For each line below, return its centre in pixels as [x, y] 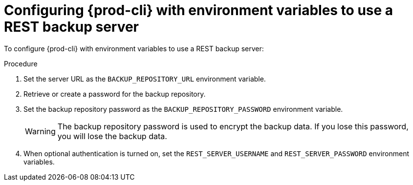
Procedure [21, 63]
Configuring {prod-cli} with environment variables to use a [199, 10]
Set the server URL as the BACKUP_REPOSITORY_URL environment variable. [145, 79]
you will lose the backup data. [112, 136]
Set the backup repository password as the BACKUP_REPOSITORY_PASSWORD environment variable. [183, 109]
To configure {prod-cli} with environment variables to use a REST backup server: [134, 48]
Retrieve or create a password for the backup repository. [115, 94]
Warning [40, 131]
